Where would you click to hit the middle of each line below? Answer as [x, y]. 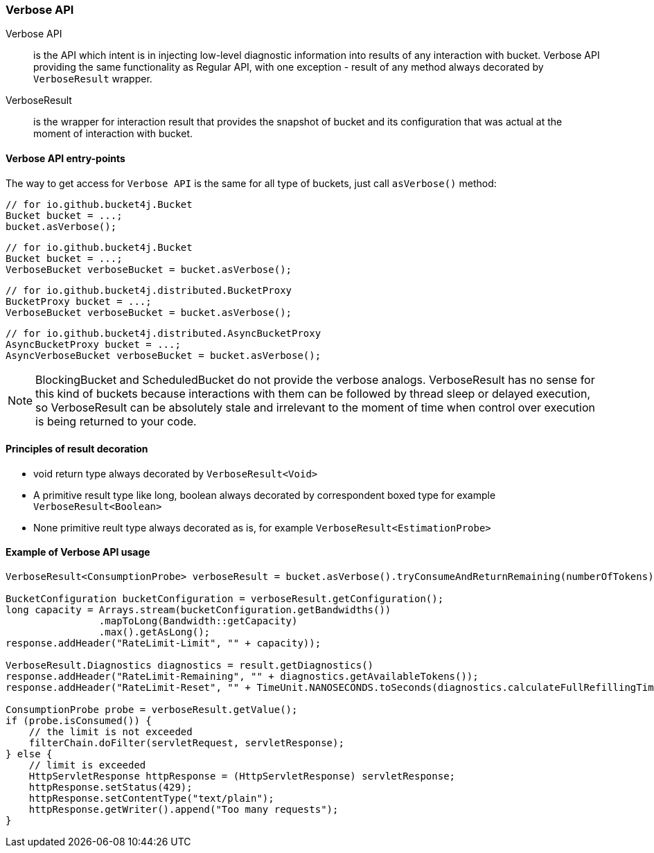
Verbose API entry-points [65, 158]
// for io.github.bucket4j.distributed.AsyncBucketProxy [163, 333]
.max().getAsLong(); [154, 632]
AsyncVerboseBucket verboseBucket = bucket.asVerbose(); [163, 355]
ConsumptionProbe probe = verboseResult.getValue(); [152, 710]
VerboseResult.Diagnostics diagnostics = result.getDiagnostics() [190, 666]
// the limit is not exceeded [111, 732]
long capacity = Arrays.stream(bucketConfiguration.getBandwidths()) [198, 610]
